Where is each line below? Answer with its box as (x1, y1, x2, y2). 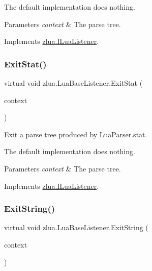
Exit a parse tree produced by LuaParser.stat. (4, 129, 147, 139)
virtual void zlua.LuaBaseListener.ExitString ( (4, 222, 148, 233)
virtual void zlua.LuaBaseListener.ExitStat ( (4, 78, 143, 88)
